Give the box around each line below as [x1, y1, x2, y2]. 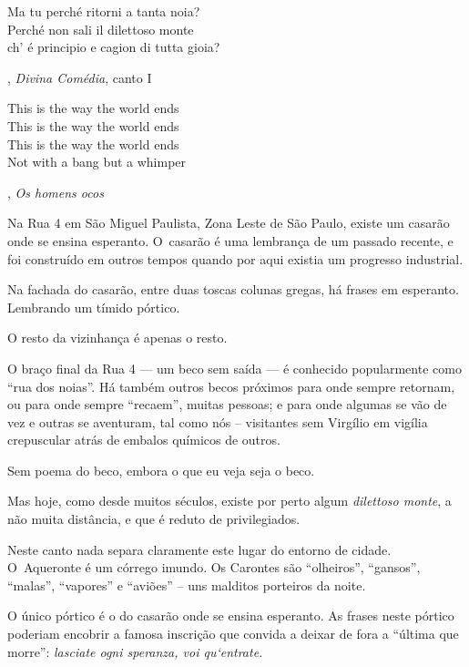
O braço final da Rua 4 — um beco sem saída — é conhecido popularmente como [7, 358, 462, 377]
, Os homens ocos [7, 182, 104, 201]
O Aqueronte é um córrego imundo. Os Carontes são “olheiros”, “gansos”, [7, 558, 421, 577]
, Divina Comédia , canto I [7, 67, 152, 87]
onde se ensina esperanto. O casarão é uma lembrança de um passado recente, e [7, 231, 454, 250]
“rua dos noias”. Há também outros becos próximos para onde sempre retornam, [7, 376, 455, 395]
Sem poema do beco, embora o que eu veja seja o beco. [7, 460, 315, 479]
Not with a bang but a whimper [7, 152, 187, 171]
